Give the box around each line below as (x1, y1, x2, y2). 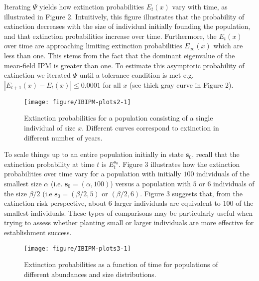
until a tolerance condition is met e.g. (79, 70, 194, 80)
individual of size (24, 123, 76, 133)
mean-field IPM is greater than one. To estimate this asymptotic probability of (4, 60, 245, 70)
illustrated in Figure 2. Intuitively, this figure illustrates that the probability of (4, 11, 245, 21)
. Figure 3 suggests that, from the (140, 188, 243, 198)
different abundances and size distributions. (24, 269, 156, 279)
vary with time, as (172, 1, 228, 11)
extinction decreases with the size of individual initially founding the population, (4, 21, 251, 31)
